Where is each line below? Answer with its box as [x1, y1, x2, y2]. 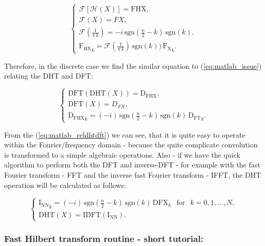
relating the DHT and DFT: [4, 70, 93, 81]
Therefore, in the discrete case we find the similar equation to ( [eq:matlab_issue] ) [4, 60, 262, 71]
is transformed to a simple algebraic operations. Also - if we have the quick [4, 149, 241, 160]
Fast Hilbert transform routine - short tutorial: [4, 232, 204, 244]
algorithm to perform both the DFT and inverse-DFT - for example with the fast [4, 159, 260, 170]
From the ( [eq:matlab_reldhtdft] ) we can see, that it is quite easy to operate [4, 129, 245, 140]
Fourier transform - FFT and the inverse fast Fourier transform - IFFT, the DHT [4, 169, 261, 180]
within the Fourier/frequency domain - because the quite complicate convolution [4, 139, 258, 150]
